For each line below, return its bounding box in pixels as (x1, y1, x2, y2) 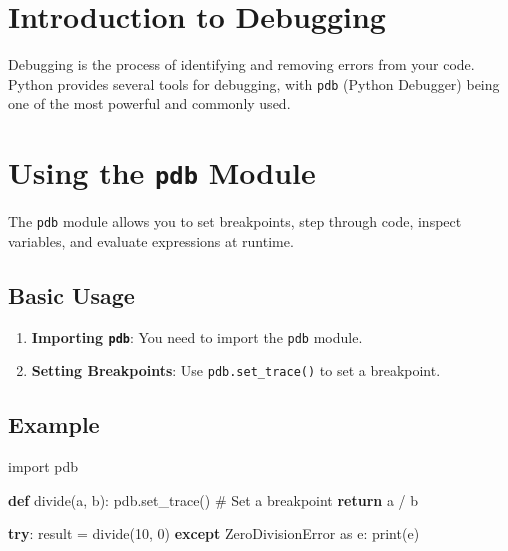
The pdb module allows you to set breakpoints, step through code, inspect (8, 211, 462, 232)
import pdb (8, 456, 79, 477)
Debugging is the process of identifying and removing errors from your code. (8, 54, 475, 75)
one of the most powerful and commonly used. (8, 93, 291, 114)
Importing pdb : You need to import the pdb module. (31, 326, 363, 347)
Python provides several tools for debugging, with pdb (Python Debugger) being (8, 73, 500, 94)
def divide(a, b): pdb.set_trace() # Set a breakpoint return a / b (8, 489, 419, 510)
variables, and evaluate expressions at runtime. (8, 230, 294, 251)
